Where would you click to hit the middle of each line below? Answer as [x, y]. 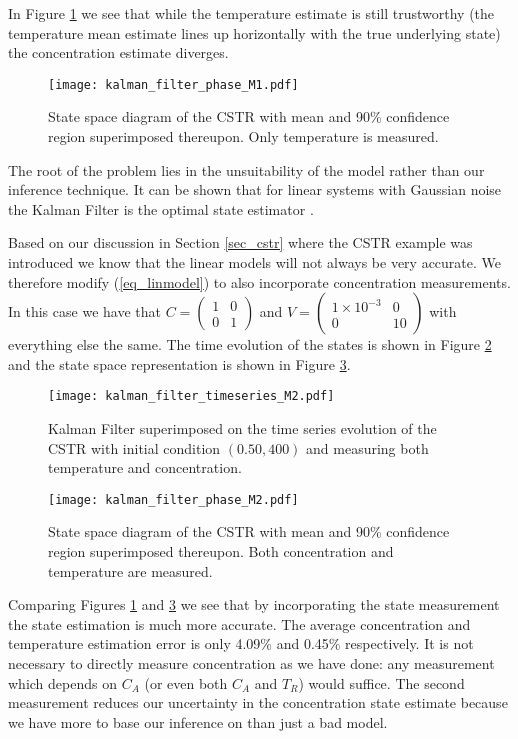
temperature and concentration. [145, 467]
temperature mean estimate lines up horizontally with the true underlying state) [254, 32]
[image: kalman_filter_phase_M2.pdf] [173, 499]
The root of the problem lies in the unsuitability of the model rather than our [246, 169]
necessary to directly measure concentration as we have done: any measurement [251, 663]
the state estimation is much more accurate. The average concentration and [239, 623]
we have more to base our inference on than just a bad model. [198, 721]
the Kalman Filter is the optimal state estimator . [161, 208]
